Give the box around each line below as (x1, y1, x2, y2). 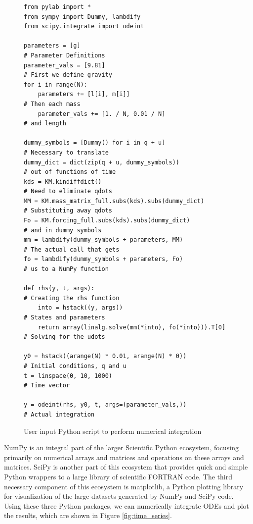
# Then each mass (24, 100, 81, 107)
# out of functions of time (24, 168, 116, 176)
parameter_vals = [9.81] (24, 61, 105, 69)
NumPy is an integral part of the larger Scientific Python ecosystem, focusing (4, 442, 239, 453)
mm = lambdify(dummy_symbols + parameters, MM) (24, 236, 183, 244)
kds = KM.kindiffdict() (24, 178, 102, 185)
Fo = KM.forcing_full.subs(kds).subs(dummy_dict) (24, 217, 190, 224)
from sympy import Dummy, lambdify (24, 13, 141, 20)
